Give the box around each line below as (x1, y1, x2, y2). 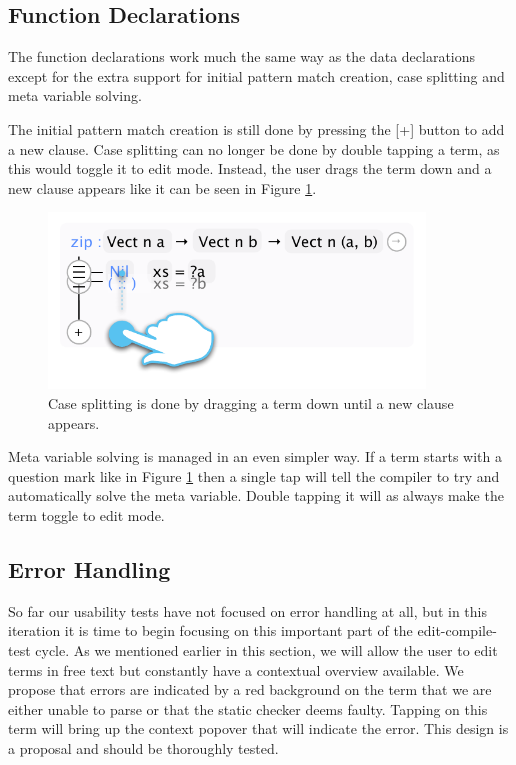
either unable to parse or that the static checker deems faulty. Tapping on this (8, 698, 488, 719)
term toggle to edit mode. (8, 505, 165, 525)
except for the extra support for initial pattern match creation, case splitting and (8, 65, 505, 86)
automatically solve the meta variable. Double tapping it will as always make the (8, 485, 504, 506)
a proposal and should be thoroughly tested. (8, 737, 279, 758)
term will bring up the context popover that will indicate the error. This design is (8, 718, 509, 739)
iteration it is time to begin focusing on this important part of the (8, 620, 413, 641)
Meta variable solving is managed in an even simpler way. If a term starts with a (8, 446, 503, 467)
